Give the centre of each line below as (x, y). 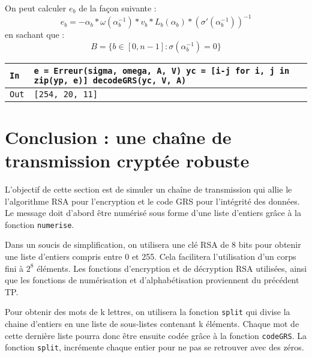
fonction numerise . (40, 224)
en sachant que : (35, 34)
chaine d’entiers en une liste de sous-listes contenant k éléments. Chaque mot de (152, 324)
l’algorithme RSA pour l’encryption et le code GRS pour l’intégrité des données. (152, 201)
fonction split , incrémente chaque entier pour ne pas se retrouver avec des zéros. (154, 347)
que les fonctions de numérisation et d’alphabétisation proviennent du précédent (152, 280)
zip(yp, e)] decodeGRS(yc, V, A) (110, 80)
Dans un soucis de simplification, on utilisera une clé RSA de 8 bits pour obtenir (153, 244)
